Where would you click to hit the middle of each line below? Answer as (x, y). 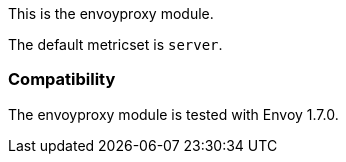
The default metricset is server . (115, 44)
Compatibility (62, 79)
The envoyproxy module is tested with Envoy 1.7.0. (173, 114)
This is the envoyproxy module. (111, 13)
